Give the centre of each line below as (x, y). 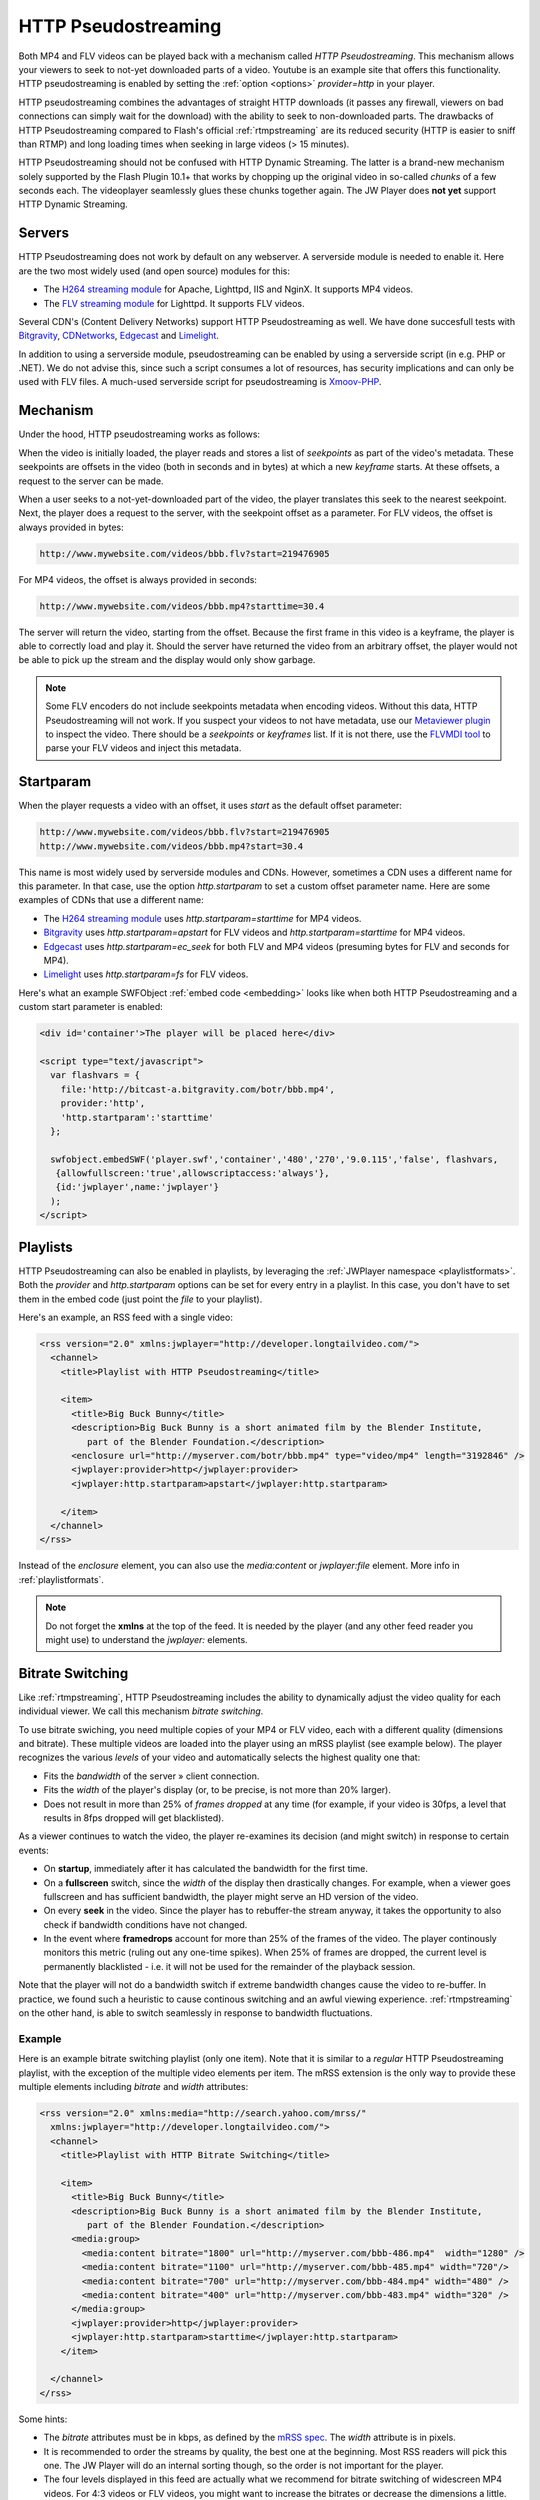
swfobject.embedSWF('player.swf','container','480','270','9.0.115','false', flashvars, (274, 1159)
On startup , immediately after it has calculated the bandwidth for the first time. (206, 1869)
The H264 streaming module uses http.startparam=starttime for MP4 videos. (202, 918)
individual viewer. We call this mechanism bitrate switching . (141, 1711)
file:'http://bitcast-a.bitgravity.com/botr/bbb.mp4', (197, 1089)
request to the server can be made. (91, 481)
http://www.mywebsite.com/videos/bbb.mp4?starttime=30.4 (182, 606)
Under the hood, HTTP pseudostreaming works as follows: (139, 434)
